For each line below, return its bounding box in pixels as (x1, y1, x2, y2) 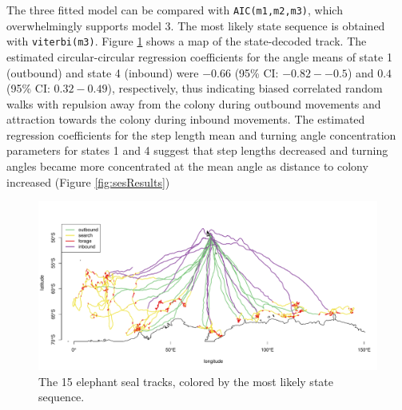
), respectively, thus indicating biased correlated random (107, 80, 383, 97)
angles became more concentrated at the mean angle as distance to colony (6, 158, 368, 175)
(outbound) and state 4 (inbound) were (6, 64, 199, 81)
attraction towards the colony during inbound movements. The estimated (6, 111, 365, 128)
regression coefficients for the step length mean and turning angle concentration (6, 126, 396, 143)
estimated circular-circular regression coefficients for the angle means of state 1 (6, 48, 392, 65)
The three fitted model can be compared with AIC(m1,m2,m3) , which (6, 2, 343, 18)
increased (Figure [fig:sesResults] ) (6, 173, 170, 190)
